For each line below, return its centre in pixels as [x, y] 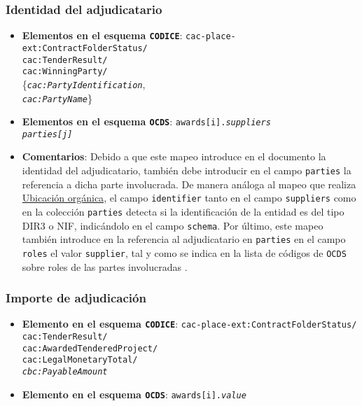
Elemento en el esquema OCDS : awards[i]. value [134, 394]
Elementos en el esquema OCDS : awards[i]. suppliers [146, 121]
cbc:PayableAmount [65, 372]
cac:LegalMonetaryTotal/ [80, 360]
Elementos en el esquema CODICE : [102, 35]
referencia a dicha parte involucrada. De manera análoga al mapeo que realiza [189, 184]
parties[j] [47, 134]
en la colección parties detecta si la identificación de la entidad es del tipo [183, 211]
